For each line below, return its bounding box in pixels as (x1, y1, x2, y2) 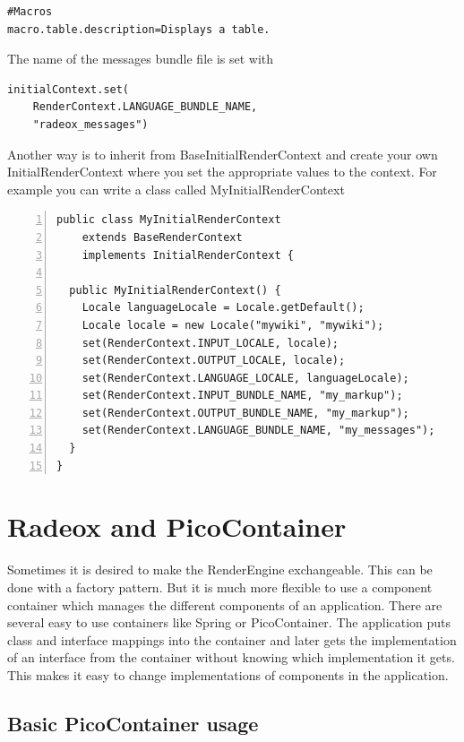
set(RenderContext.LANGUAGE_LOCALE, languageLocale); (82, 371, 409, 384)
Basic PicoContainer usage (7, 709, 259, 737)
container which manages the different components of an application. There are (7, 595, 443, 614)
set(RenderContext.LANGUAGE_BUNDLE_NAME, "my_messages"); (82, 424, 435, 437)
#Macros (7, 5, 53, 18)
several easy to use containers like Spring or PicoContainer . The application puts (7, 613, 451, 632)
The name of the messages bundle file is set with (7, 49, 274, 68)
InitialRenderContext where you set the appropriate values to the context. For (7, 162, 437, 181)
